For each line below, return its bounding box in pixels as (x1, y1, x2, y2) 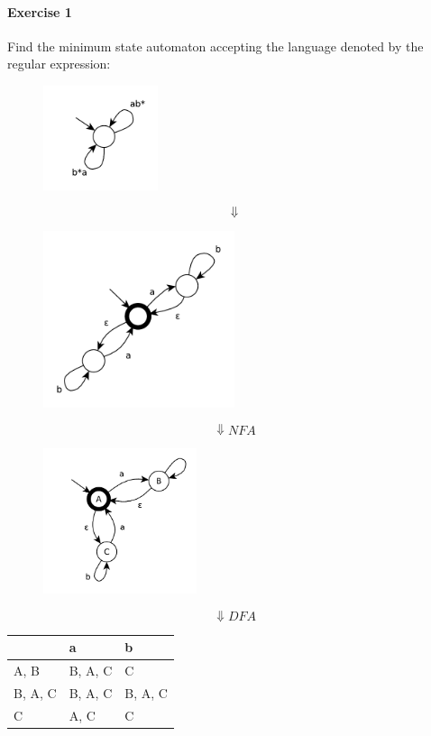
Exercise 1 (7, 2, 72, 21)
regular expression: (7, 54, 111, 73)
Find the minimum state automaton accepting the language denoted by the (7, 36, 424, 55)
